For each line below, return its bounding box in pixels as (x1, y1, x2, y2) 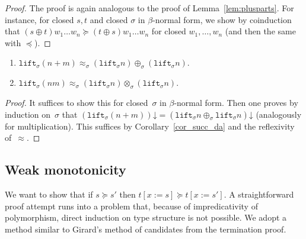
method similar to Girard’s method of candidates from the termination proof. (5, 222, 286, 235)
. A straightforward (224, 188, 294, 200)
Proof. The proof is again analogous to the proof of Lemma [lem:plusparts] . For (5, 2, 294, 14)
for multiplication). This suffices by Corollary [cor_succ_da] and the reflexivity (5, 119, 295, 132)
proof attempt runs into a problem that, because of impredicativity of (5, 199, 258, 212)
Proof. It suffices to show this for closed (5, 96, 148, 108)
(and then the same (225, 25, 296, 37)
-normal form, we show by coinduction (152, 13, 292, 25)
